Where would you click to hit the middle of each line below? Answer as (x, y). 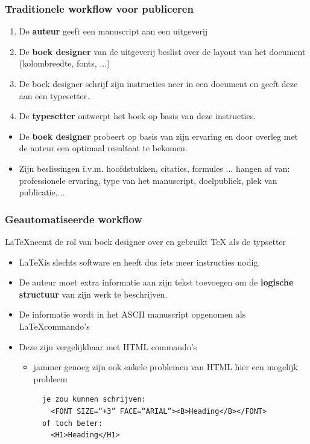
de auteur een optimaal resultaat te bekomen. (103, 148)
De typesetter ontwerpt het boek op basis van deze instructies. (138, 116)
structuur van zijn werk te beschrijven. (93, 294)
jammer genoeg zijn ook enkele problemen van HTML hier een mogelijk (166, 367)
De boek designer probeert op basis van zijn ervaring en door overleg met (159, 136)
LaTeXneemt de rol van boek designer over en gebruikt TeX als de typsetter (146, 241)
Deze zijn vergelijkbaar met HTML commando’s (108, 346)
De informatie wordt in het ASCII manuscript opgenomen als (132, 314)
